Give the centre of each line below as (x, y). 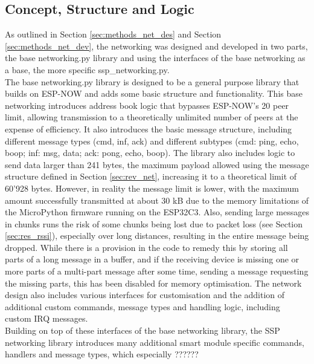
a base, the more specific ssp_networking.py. (87, 69)
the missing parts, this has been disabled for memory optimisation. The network (153, 283)
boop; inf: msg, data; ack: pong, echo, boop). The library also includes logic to (150, 153)
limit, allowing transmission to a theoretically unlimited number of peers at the (152, 117)
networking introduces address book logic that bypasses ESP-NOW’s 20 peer (147, 105)
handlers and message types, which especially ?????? (102, 354)
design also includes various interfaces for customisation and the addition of (145, 295)
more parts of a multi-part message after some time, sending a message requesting (157, 271)
